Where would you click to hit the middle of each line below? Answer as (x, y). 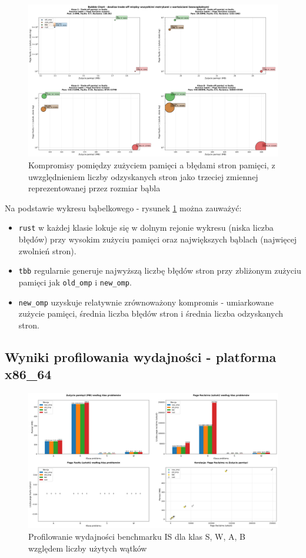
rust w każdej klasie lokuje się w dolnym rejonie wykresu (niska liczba (146, 227)
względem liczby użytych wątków (88, 548)
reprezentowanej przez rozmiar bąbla (94, 188)
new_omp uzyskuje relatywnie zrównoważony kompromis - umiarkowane (146, 302)
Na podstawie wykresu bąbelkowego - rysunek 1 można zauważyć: (123, 207)
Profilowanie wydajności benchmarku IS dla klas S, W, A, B (137, 536)
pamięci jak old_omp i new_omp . (75, 282)
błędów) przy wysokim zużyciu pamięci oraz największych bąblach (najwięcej (158, 239)
